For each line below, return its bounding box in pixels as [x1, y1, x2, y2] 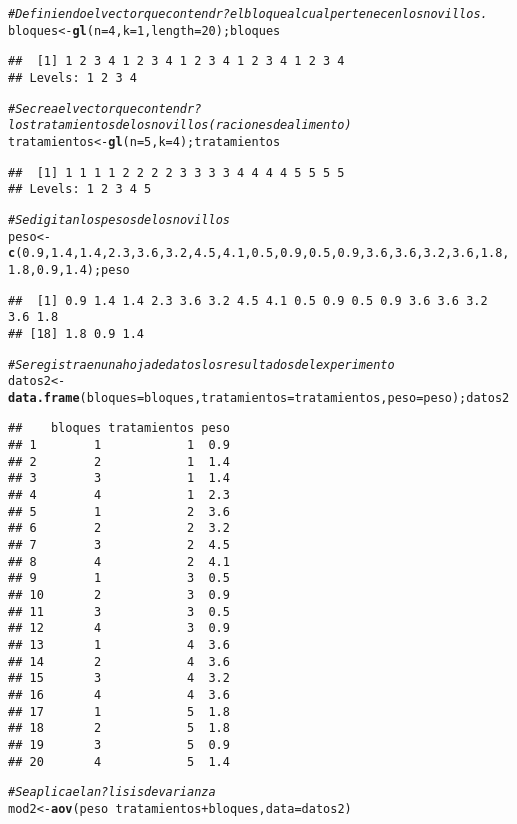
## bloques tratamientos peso [8, 421, 230, 436]
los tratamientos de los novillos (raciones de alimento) [8, 118, 352, 133]
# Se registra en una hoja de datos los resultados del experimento [8, 357, 395, 372]
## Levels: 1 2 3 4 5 [8, 182, 152, 197]
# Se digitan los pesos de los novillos [8, 212, 230, 227]
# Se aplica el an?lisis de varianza [8, 785, 216, 800]
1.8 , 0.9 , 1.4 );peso [8, 262, 130, 277]
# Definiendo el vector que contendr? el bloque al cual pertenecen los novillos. [8, 7, 488, 21]
